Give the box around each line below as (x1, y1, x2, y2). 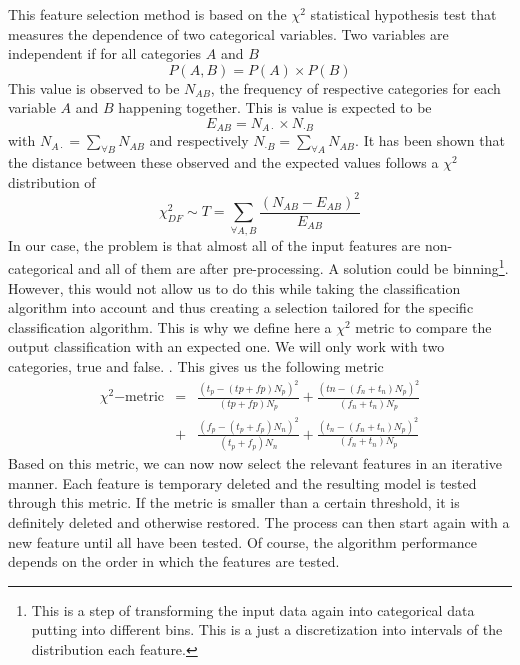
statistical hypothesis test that (310, 4, 497, 24)
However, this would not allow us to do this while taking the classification (8, 277, 461, 298)
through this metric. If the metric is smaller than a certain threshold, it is (8, 492, 460, 513)
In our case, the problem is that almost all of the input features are (8, 234, 421, 255)
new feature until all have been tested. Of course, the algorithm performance (8, 531, 477, 552)
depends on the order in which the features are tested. (8, 551, 340, 572)
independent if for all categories (8, 43, 202, 64)
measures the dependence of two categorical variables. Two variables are (8, 23, 449, 44)
